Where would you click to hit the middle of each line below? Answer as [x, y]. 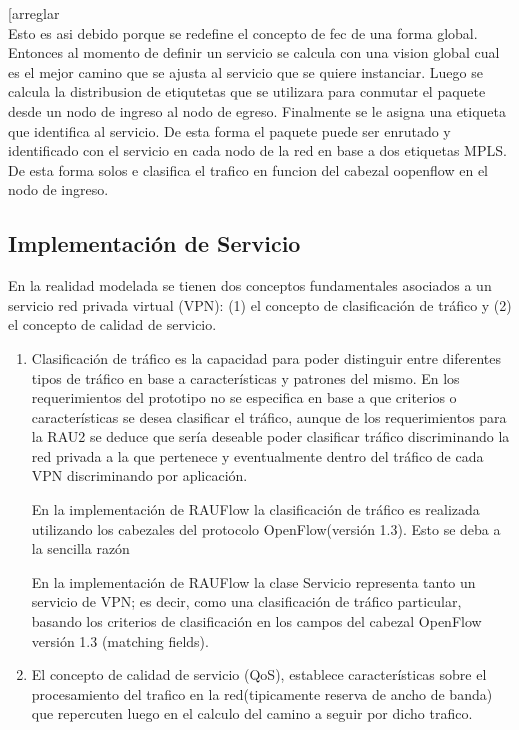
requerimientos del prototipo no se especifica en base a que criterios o [244, 397]
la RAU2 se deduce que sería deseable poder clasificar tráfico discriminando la [270, 436]
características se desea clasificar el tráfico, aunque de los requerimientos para [269, 416]
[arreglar [34, 13]
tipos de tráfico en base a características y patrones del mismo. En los [245, 377]
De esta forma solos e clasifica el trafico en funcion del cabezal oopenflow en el [248, 169]
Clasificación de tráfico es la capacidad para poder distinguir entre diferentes [266, 357]
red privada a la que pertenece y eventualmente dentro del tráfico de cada [257, 455]
